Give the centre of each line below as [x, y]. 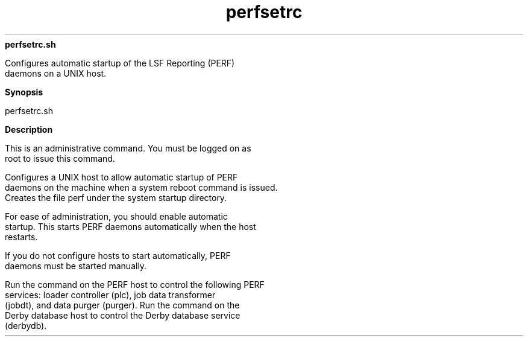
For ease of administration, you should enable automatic [116, 216]
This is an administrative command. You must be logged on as [128, 148]
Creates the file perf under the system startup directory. [116, 197]
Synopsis [24, 92]
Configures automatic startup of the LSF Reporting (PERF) [120, 63]
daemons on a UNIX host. [56, 73]
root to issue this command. [60, 158]
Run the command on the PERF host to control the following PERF [135, 284]
